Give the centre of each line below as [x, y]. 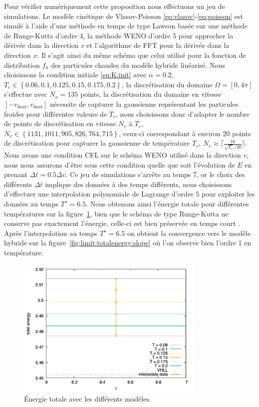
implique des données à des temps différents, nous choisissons [138, 184]
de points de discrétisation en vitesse [60, 123]
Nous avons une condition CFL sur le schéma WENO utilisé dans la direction [123, 155]
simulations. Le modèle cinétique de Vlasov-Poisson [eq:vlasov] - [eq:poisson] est [124, 16]
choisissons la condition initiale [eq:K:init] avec [75, 75]
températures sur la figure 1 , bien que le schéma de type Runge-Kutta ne [116, 213]
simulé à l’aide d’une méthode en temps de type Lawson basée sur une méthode [126, 26]
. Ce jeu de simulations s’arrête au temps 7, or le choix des [155, 174]
